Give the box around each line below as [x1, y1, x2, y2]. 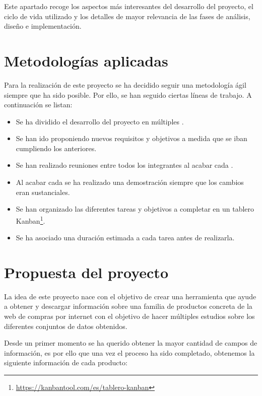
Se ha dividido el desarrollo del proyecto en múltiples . [16, 116, 184, 126]
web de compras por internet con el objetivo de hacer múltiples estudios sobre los [4, 311, 255, 321]
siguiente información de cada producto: [4, 357, 127, 368]
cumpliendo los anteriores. [16, 143, 97, 153]
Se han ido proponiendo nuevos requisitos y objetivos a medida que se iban [16, 133, 247, 144]
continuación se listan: [4, 99, 73, 110]
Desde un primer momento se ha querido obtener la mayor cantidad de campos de [4, 338, 257, 348]
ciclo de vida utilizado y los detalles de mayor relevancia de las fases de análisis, [4, 11, 250, 21]
